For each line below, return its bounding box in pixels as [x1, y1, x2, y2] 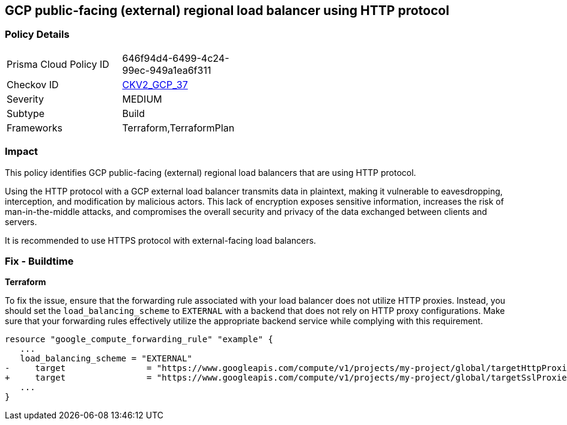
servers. [5, 216, 37, 227]
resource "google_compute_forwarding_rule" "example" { [5, 334, 273, 345]
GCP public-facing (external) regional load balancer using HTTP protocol [5, 3, 449, 18]
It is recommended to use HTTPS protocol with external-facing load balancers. [5, 235, 317, 246]
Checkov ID [7, 78, 59, 91]
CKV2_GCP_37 [122, 78, 188, 91]
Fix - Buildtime [5, 255, 74, 267]
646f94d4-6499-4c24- [122, 52, 229, 64]
